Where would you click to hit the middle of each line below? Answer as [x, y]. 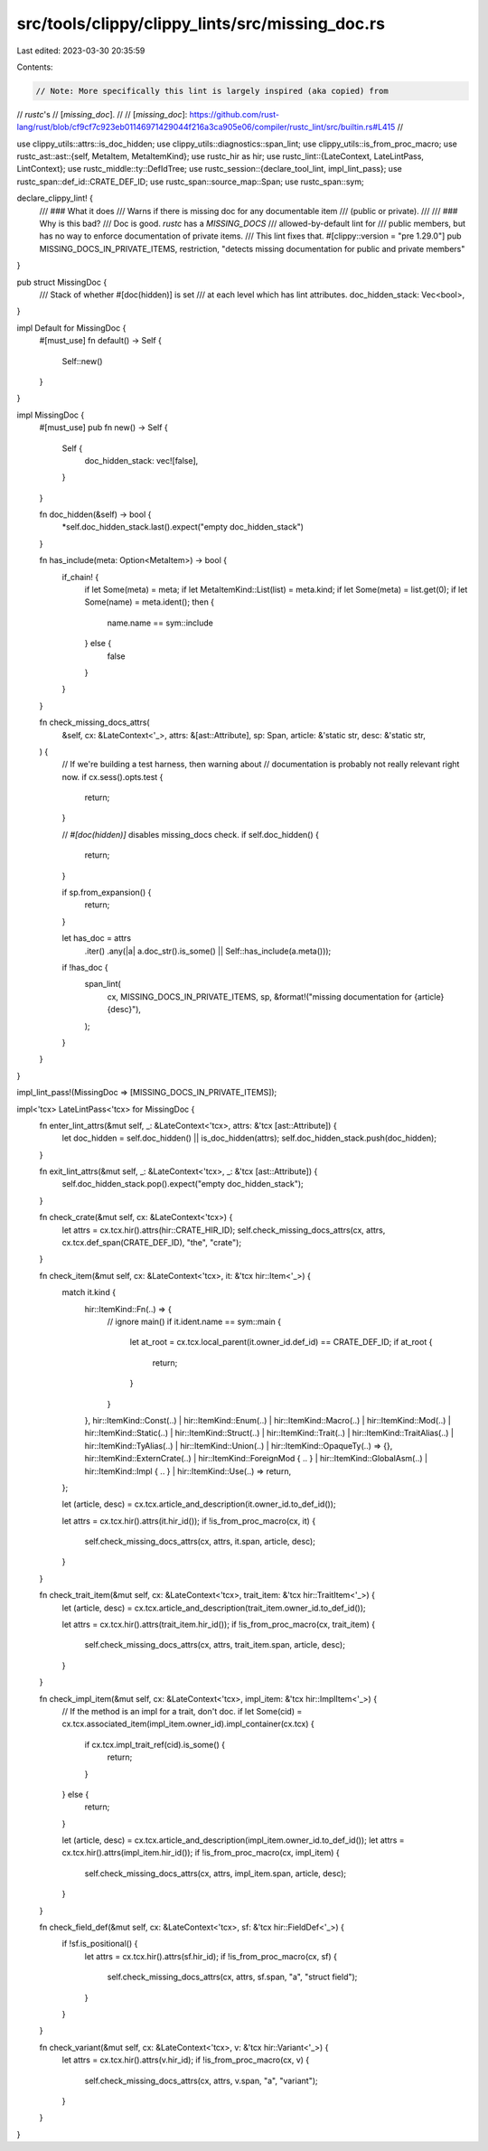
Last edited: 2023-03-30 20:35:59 [81, 51]
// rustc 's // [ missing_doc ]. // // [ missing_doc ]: [102, 114]
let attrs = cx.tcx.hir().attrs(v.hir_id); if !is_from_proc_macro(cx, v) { [186, 2060]
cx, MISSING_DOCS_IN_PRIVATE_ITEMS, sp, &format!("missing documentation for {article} [276, 996]
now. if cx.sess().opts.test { [113, 776]
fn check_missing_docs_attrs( [94, 722]
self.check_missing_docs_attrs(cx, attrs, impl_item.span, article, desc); [216, 1873]
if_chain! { [80, 577]
